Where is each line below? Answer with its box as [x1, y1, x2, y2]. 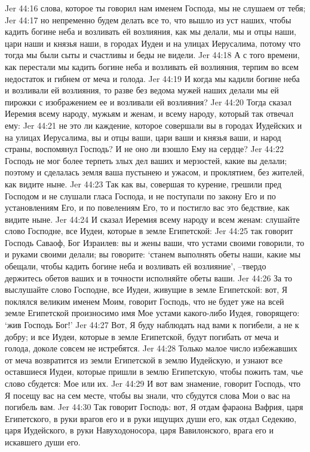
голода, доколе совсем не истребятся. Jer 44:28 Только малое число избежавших [5, 342, 297, 354]
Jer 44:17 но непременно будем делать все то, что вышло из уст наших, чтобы [5, 13, 291, 26]
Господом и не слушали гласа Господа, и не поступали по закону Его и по [5, 189, 276, 202]
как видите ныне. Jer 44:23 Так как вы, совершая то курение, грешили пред [5, 177, 282, 190]
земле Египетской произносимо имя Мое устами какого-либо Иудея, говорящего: [5, 307, 300, 319]
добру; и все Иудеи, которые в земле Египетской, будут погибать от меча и [5, 330, 279, 342]
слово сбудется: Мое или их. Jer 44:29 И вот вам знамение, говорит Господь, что [5, 377, 301, 389]
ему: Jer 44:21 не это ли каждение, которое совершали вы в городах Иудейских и [5, 119, 302, 131]
